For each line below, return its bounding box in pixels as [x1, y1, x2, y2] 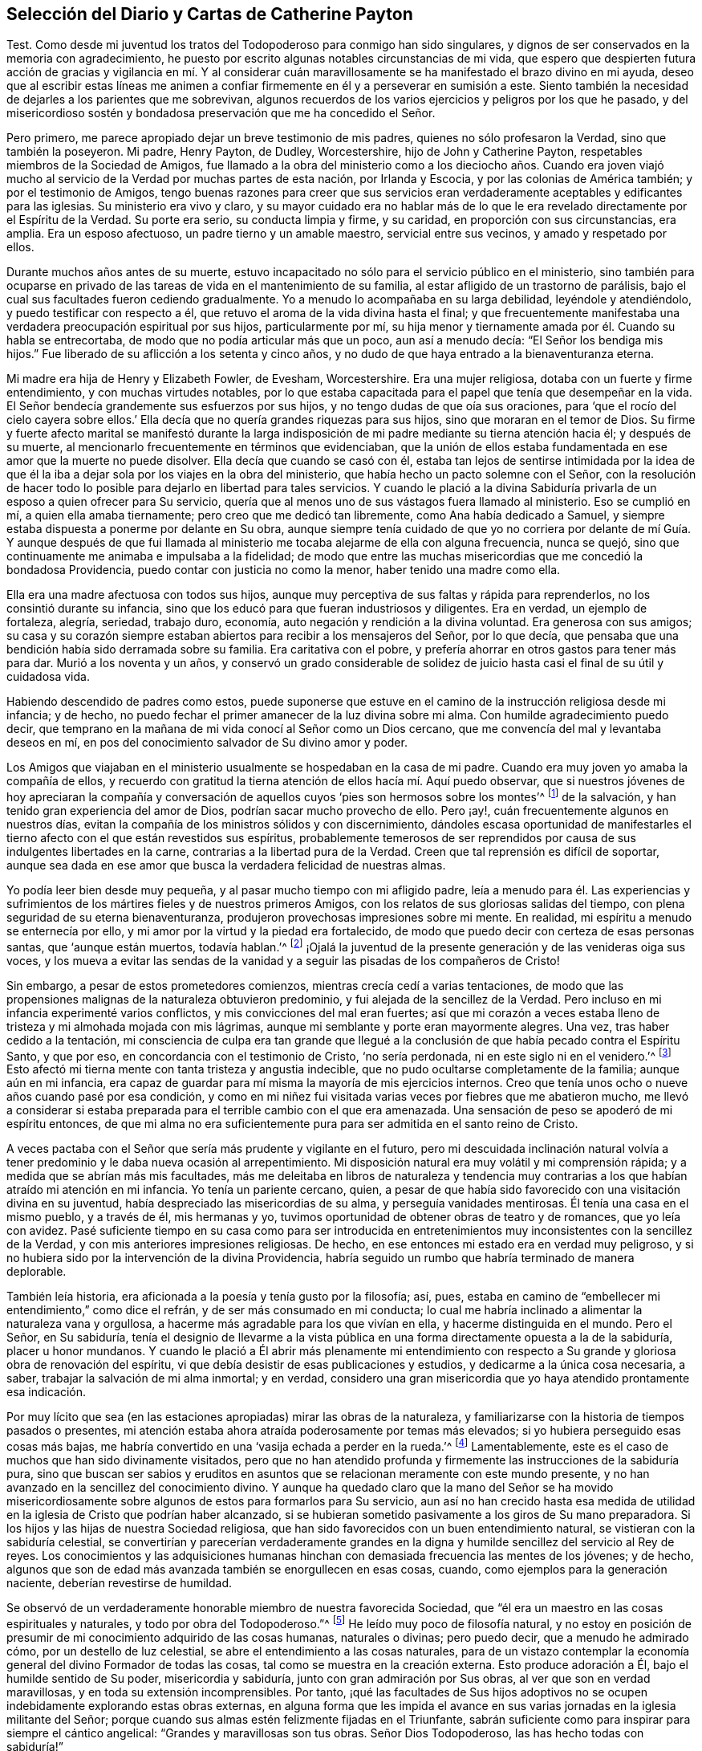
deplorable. [6, 1264, 67, 1279]
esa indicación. [6, 1385, 87, 1399]
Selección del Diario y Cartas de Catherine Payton [6, 4, 413, 24]
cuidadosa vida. [6, 670, 90, 684]
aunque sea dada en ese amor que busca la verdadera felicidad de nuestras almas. [6, 858, 446, 873]
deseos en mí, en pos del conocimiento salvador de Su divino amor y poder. [6, 735, 408, 750]
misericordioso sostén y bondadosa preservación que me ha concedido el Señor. [6, 106, 436, 120]
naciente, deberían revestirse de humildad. [6, 1576, 232, 1590]
